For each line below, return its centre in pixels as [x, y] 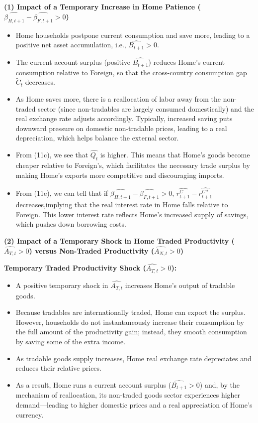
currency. [30, 414]
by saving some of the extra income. [71, 341]
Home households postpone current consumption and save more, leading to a [133, 35]
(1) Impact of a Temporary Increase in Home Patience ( [102, 6]
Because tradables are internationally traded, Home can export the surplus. [130, 312]
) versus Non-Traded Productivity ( [92, 250]
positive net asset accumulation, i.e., [71, 45]
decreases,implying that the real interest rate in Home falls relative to [122, 205]
